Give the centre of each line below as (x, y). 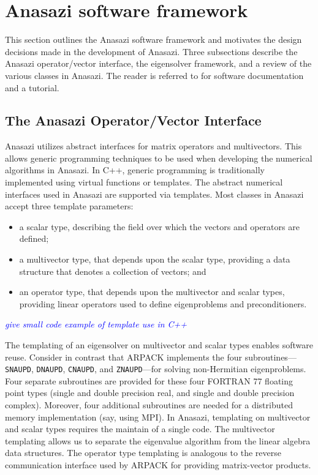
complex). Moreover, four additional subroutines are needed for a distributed (149, 405)
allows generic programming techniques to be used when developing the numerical (159, 158)
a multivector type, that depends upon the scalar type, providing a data (155, 259)
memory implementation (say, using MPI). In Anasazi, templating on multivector (158, 417)
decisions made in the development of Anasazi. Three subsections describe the (151, 51)
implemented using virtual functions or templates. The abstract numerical (144, 182)
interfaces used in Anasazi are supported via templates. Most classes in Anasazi (154, 194)
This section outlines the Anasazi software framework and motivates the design (153, 39)
